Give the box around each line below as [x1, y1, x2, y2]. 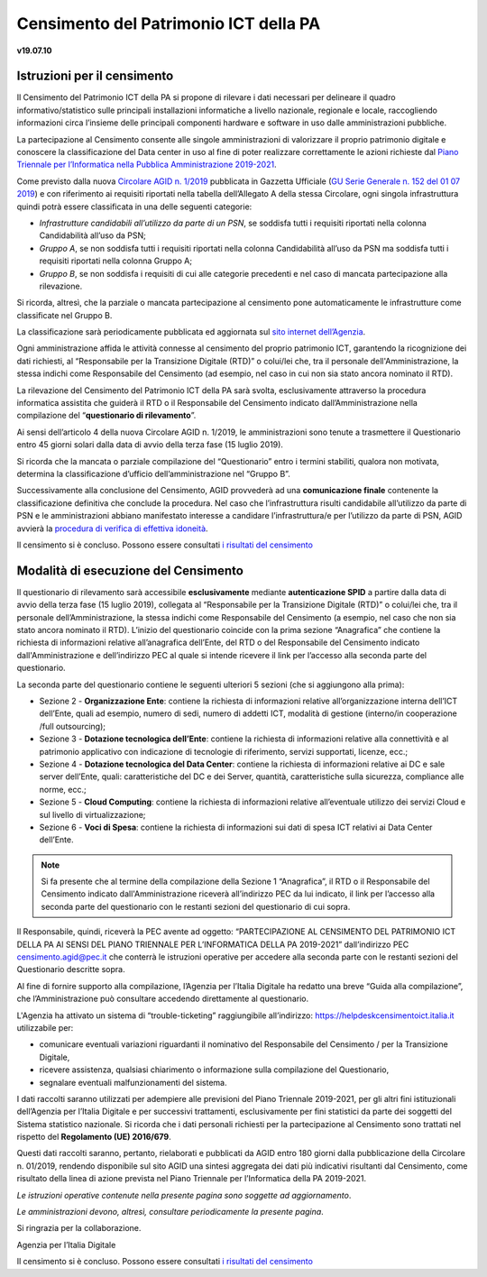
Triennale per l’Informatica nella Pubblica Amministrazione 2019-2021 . [16, 159, 277, 170]
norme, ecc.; [39, 784, 87, 795]
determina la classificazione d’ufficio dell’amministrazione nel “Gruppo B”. [16, 469, 290, 479]
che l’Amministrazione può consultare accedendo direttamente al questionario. [16, 993, 309, 1005]
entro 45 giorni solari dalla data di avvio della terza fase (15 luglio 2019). [16, 439, 284, 450]
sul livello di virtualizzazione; [39, 809, 146, 820]
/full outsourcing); [39, 721, 106, 731]
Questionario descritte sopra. [16, 964, 125, 975]
